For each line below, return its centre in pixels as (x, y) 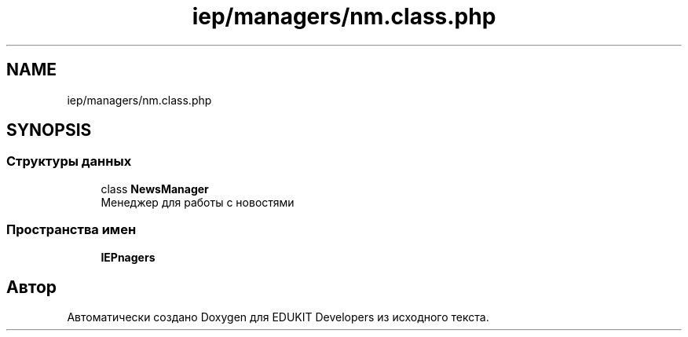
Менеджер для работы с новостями (198, 202)
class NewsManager (155, 189)
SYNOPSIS (49, 130)
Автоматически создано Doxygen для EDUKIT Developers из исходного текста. (278, 317)
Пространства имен (71, 230)
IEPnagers (128, 257)
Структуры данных (69, 161)
